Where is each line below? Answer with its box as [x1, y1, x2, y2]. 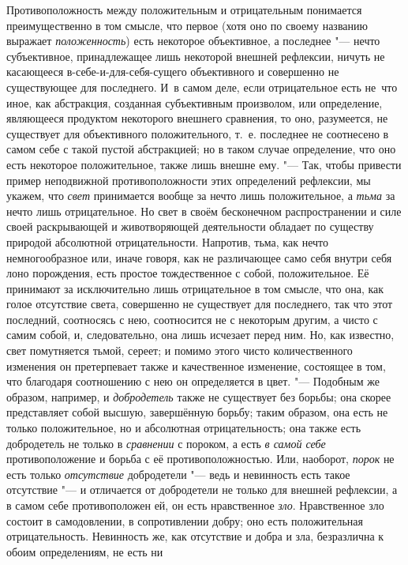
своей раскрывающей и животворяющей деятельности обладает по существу [6, 218, 374, 235]
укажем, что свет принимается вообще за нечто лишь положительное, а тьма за [6, 187, 395, 204]
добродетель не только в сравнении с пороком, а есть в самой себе [6, 435, 326, 451]
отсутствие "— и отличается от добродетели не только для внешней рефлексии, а [6, 481, 398, 498]
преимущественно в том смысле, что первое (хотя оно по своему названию [6, 17, 368, 33]
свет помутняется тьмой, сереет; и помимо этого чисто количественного [6, 342, 353, 359]
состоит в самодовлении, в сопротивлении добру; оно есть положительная [6, 512, 363, 529]
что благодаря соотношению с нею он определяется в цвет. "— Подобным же [6, 373, 380, 390]
